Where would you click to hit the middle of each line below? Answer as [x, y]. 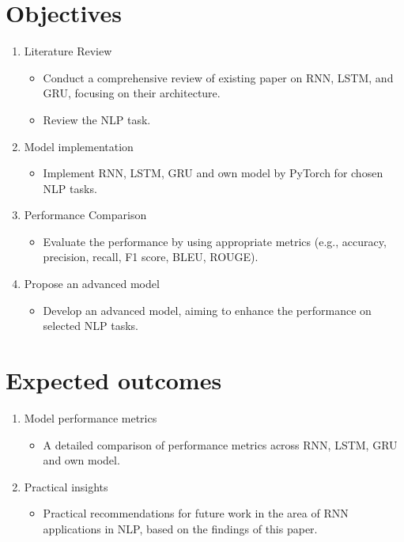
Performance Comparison [85, 215]
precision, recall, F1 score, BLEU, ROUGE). [151, 257]
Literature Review [68, 51]
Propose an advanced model [92, 284]
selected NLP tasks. [91, 326]
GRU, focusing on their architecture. [132, 93]
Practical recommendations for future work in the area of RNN [196, 513]
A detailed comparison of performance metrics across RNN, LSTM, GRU [220, 444]
